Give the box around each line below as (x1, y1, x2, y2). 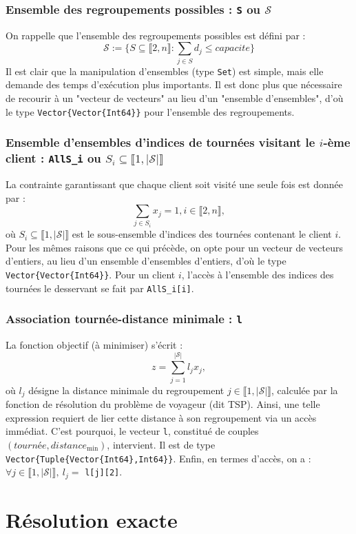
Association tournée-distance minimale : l (6, 310, 242, 327)
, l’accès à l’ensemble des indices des (181, 267, 334, 281)
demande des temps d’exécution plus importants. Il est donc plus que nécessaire (6, 77, 342, 92)
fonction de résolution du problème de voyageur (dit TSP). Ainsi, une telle (6, 397, 320, 411)
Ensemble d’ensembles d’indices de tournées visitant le (6, 134, 315, 151)
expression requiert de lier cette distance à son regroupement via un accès (6, 410, 317, 424)
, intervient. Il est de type (107, 437, 216, 451)
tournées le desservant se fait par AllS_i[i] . (6, 280, 194, 295)
